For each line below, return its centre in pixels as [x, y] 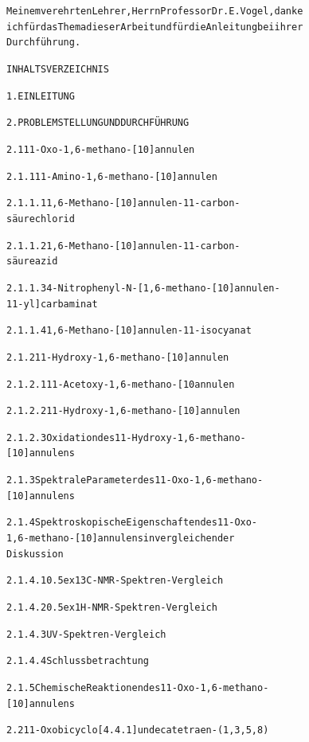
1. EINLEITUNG [41, 96]
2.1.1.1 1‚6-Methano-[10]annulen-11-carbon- [123, 203]
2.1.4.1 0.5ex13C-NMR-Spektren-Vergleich [115, 581]
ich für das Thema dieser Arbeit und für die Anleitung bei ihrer [155, 27]
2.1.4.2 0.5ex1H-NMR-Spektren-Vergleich [112, 608]
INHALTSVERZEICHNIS [58, 69]
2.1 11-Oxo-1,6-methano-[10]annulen [101, 149]
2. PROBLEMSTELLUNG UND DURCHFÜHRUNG [98, 123]
